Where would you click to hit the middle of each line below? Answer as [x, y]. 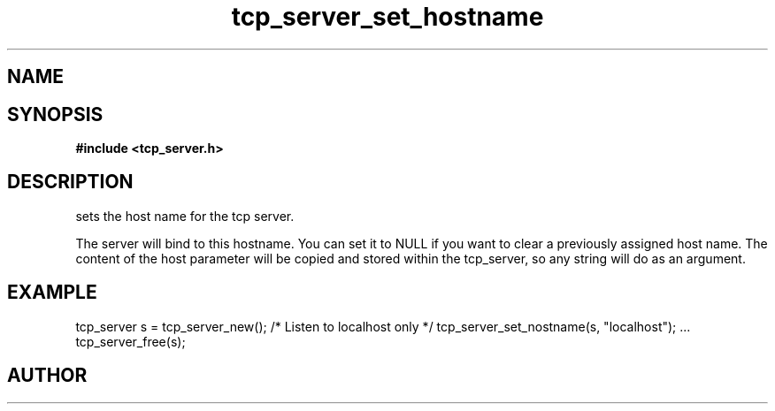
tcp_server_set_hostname [387, 17]
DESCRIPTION [70, 182]
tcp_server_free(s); [130, 341]
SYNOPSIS [55, 114]
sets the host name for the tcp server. [185, 216]
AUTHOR [47, 376]
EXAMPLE [52, 293]
